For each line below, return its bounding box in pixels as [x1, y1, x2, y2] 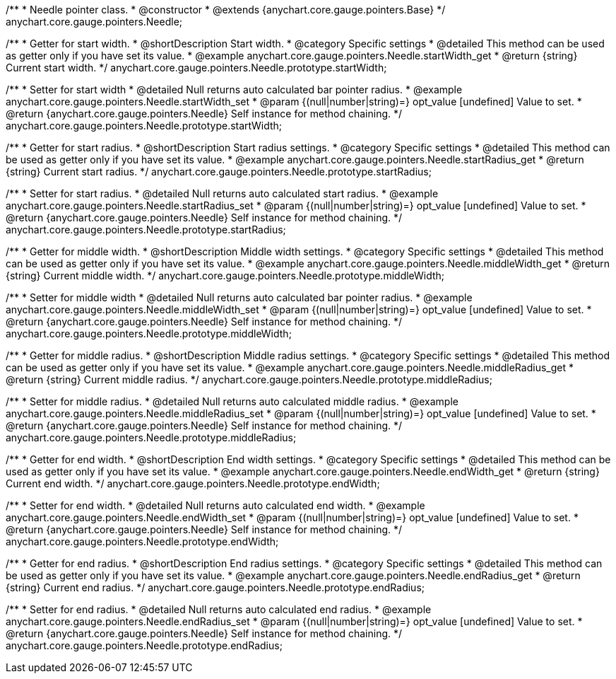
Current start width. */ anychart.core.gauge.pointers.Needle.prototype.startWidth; [6, 62, 387, 74]
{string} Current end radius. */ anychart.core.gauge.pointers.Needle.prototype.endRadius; [6, 581, 425, 593]
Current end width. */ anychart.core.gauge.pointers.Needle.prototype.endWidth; [6, 477, 380, 489]
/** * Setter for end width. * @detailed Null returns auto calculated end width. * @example [6, 499, 425, 511]
